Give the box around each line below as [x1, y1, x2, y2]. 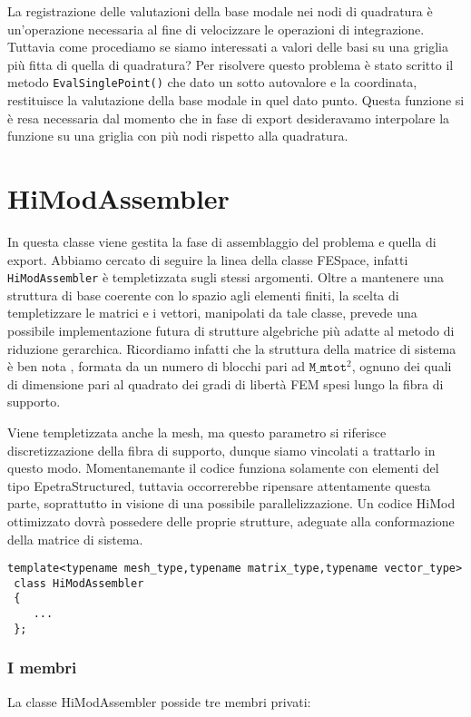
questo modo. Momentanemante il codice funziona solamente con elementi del [7, 458, 439, 477]
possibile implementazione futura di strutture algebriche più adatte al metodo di [7, 320, 455, 339]
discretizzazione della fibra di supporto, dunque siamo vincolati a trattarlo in [7, 440, 436, 459]
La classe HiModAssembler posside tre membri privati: [7, 692, 311, 711]
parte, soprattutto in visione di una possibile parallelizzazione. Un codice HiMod [7, 494, 456, 513]
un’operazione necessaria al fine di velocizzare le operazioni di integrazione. [7, 19, 425, 38]
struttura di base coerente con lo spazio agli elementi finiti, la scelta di [7, 285, 399, 304]
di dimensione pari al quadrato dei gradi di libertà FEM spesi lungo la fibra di [7, 374, 444, 393]
